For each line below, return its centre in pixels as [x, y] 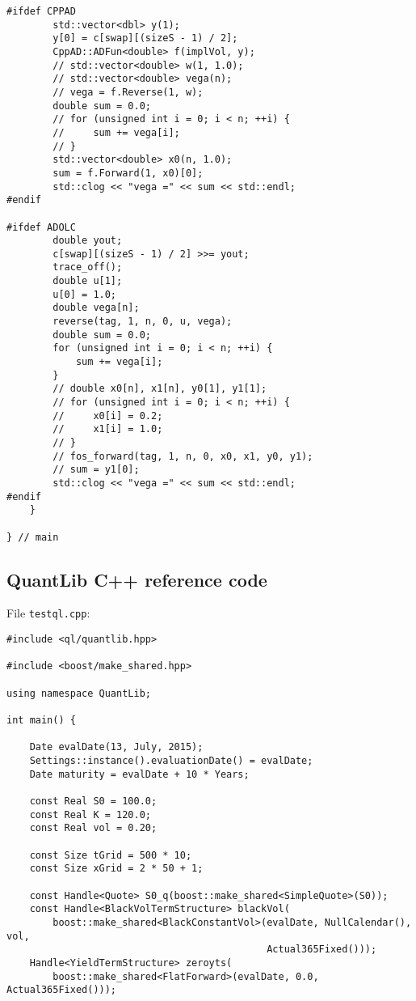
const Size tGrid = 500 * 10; [111, 855]
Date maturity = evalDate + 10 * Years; [139, 774]
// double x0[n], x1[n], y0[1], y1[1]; [160, 389]
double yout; [88, 241]
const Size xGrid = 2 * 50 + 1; [116, 869]
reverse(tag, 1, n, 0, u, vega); [143, 322]
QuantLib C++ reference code [137, 579]
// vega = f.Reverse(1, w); [128, 92]
